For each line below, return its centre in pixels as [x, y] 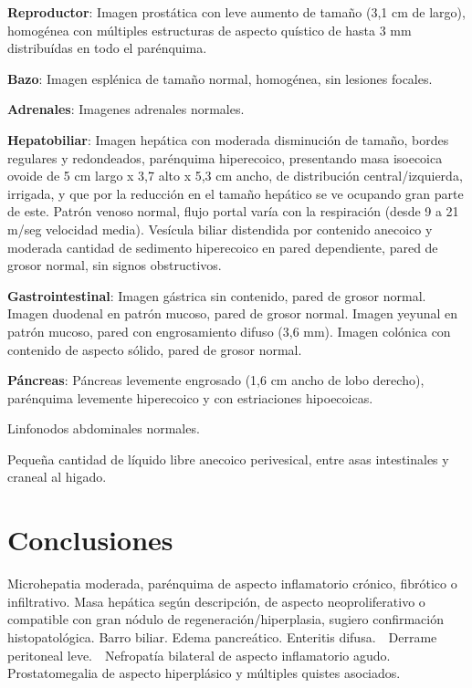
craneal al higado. [57, 477]
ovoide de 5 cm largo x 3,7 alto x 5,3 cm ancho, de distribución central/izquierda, [235, 176]
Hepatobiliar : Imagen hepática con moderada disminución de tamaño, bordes [228, 139]
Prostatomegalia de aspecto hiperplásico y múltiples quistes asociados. [204, 673]
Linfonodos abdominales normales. [104, 428]
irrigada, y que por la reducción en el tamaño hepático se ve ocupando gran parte [236, 193]
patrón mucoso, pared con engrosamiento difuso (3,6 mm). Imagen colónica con [229, 331]
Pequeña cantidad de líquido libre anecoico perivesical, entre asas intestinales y [228, 459]
